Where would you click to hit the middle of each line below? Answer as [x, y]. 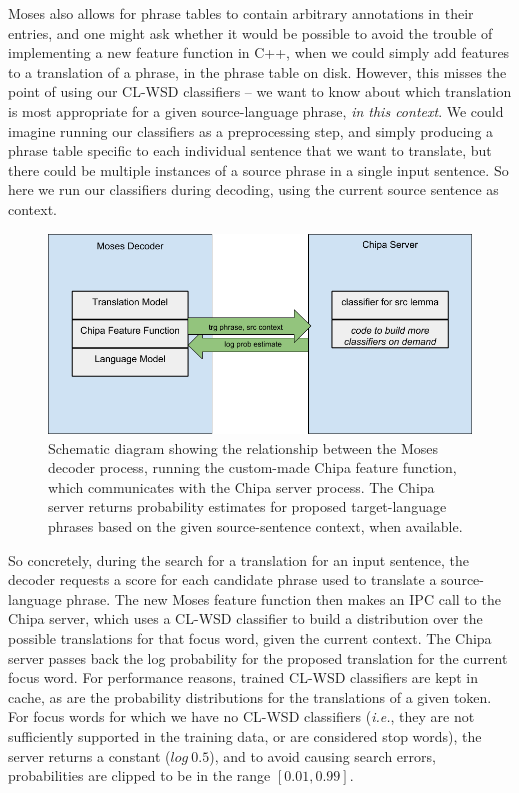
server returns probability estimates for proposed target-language [247, 506]
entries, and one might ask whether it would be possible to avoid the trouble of [250, 32]
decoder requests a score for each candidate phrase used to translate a [222, 579]
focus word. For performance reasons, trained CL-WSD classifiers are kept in [243, 677]
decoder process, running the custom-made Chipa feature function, [252, 467]
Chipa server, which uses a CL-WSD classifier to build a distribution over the [245, 618]
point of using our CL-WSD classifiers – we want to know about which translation [260, 91]
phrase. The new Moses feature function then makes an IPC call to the [283, 598]
